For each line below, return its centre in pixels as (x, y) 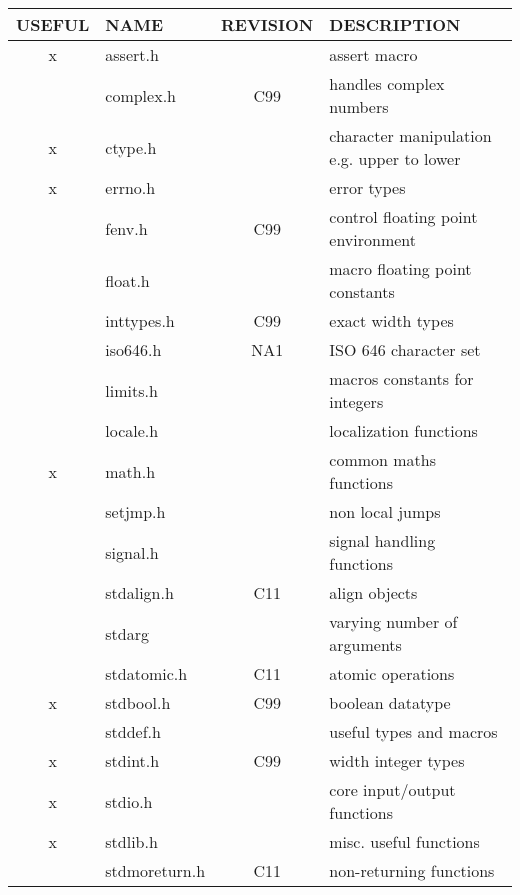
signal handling (382, 540)
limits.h (131, 390)
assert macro (373, 54)
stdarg (127, 633)
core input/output (392, 789)
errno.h (130, 187)
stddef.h (133, 731)
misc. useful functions (404, 841)
